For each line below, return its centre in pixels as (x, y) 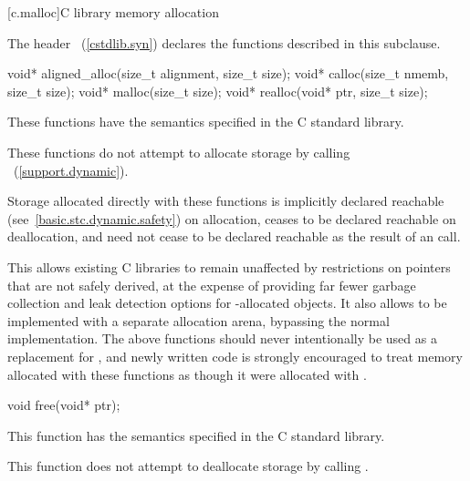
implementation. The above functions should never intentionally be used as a (222, 338)
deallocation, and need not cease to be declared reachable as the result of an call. (234, 236)
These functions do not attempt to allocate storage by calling (179, 152)
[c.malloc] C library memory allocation (113, 12)
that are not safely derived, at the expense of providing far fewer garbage (212, 285)
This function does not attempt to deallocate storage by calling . (188, 466)
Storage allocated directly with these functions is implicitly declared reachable (226, 201)
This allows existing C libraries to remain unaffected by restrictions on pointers (229, 266)
